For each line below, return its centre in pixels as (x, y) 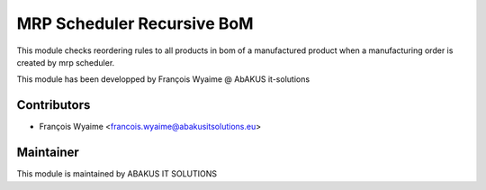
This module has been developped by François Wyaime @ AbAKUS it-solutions (163, 79)
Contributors (54, 105)
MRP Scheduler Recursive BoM (135, 23)
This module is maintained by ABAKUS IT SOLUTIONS (117, 174)
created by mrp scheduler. (66, 62)
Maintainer (48, 153)
